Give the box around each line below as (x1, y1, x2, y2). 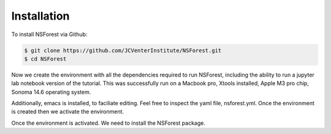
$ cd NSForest (24, 55, 67, 62)
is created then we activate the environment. (11, 108, 124, 116)
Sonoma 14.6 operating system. (11, 88, 91, 95)
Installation (11, 9, 70, 23)
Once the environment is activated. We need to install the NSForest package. (11, 119, 205, 127)
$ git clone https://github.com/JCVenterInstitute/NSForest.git (24, 47, 222, 54)
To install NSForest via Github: (11, 31, 88, 38)
